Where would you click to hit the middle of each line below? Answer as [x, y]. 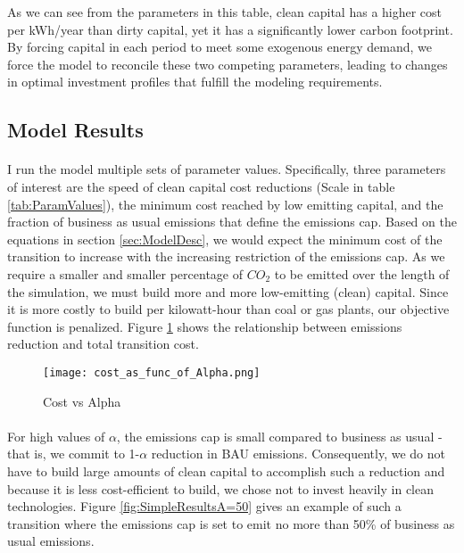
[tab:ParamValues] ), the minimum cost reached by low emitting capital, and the [225, 204]
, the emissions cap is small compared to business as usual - [279, 436]
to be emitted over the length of [362, 273]
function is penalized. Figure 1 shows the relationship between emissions [205, 326]
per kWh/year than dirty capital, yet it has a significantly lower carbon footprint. [230, 29]
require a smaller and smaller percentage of [125, 273]
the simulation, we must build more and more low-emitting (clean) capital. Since [228, 291]
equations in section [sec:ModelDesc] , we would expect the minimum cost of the [225, 239]
